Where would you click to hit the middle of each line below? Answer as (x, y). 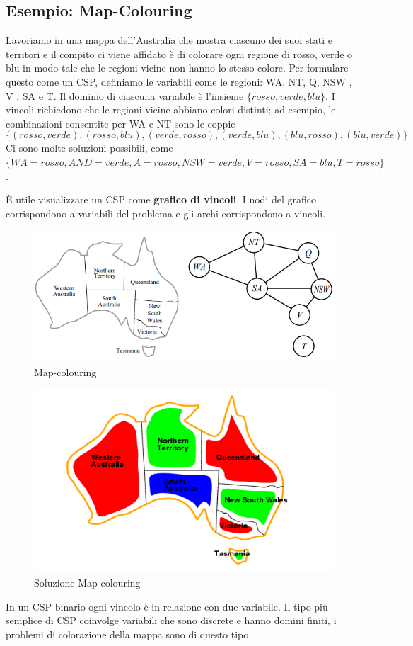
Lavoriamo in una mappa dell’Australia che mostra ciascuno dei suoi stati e (169, 40)
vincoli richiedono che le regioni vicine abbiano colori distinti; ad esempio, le (171, 109)
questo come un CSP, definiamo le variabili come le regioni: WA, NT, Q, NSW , (179, 81)
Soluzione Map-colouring (87, 583)
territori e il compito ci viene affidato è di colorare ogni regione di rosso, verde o (179, 53)
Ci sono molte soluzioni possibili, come (89, 148)
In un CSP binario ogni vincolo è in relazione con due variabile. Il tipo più (167, 606)
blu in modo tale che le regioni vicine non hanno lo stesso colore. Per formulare (177, 68)
